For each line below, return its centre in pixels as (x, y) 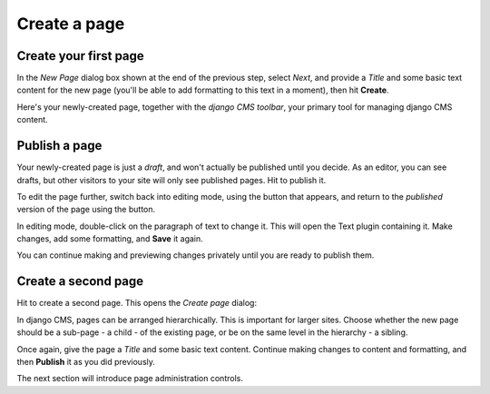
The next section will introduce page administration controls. (130, 379)
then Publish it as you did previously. (86, 361)
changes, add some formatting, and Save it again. (110, 239)
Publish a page (59, 146)
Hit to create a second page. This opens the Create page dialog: (137, 303)
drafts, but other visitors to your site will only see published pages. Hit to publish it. (171, 180)
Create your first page (80, 56)
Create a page (71, 24)
